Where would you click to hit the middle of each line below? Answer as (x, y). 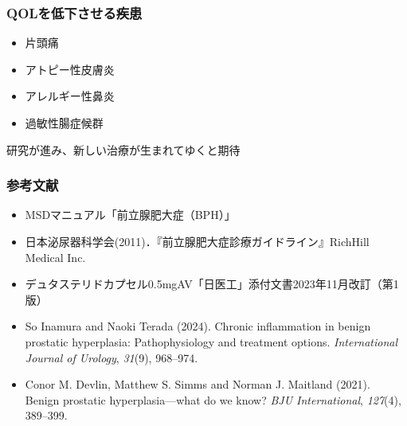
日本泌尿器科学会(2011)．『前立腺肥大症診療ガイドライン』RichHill (197, 241)
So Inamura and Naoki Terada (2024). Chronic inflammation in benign (198, 326)
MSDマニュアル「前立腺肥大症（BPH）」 (130, 215)
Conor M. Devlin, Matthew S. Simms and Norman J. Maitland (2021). (198, 384)
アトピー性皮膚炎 (70, 69)
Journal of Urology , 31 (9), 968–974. (112, 357)
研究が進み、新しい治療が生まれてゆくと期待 (123, 149)
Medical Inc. (55, 257)
